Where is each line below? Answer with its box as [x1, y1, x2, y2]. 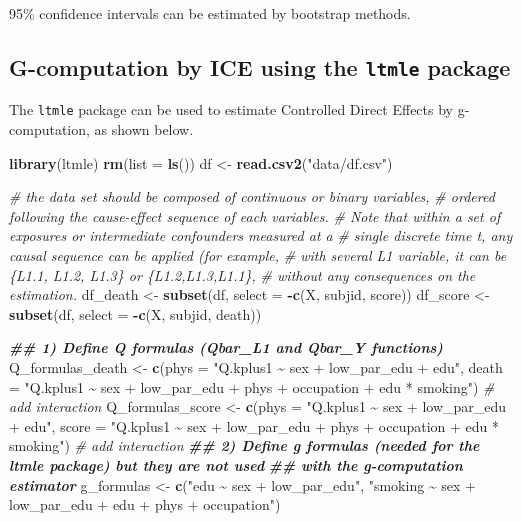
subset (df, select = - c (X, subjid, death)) [9, 303, 262, 324]
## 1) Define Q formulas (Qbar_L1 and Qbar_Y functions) [9, 337, 443, 358]
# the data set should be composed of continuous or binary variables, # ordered [9, 186, 495, 207]
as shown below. [94, 119, 194, 140]
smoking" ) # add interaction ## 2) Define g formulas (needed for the [9, 435, 480, 456]
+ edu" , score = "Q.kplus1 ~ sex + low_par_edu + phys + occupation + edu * [9, 415, 500, 436]
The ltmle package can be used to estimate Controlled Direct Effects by [9, 99, 453, 120]
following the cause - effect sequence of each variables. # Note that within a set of [9, 205, 501, 226]
